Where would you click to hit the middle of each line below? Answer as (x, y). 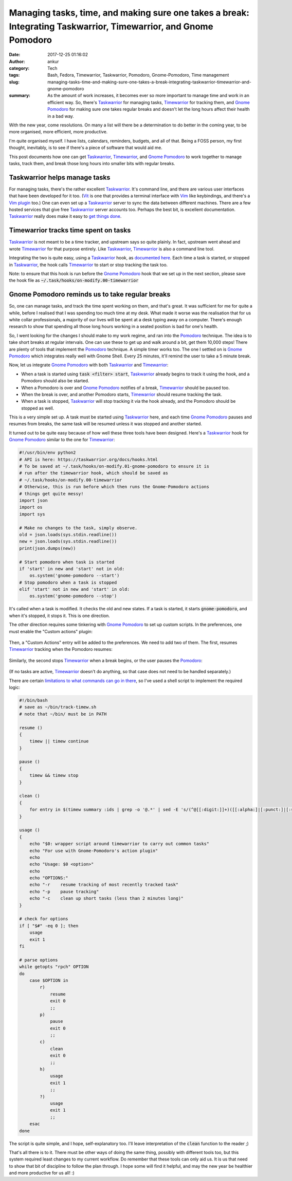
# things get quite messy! (51, 494)
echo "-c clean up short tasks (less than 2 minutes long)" (107, 899)
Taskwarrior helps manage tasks (60, 177)
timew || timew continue (59, 741)
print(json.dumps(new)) (48, 548)
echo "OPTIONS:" (49, 878)
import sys (32, 514)
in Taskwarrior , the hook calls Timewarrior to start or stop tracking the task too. (88, 265)
